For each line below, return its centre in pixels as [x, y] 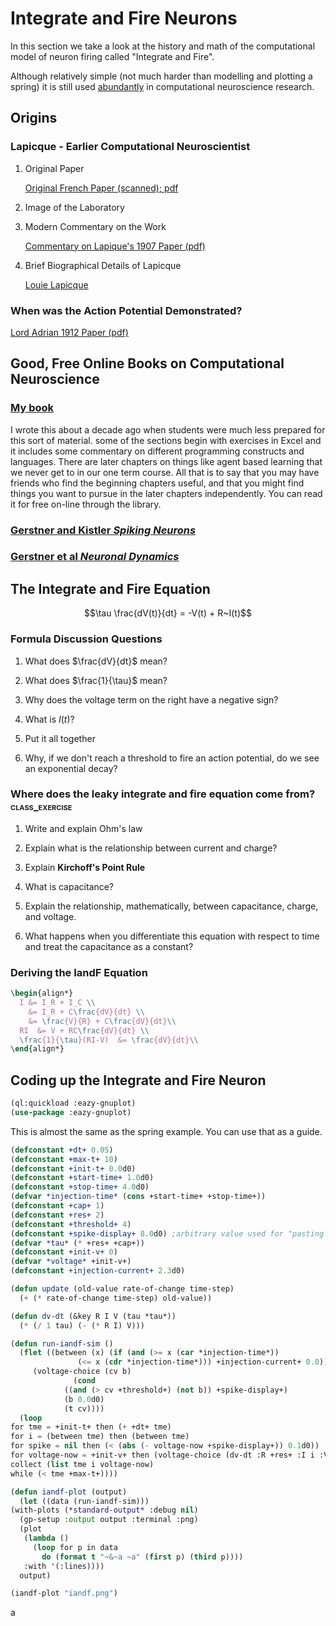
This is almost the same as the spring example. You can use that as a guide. [166, 1131]
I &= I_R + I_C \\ [58, 1003]
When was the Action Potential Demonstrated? [126, 310]
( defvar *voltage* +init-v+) [71, 1262]
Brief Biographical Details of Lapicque [103, 265]
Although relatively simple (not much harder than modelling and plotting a [161, 76]
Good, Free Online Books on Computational [147, 363]
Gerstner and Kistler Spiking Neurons [103, 530]
